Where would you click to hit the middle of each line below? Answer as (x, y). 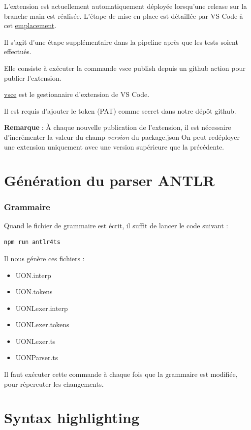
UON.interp (33, 275)
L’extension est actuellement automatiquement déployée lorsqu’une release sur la (125, 6)
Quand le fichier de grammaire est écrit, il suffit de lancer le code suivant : (116, 225)
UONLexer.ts (35, 341)
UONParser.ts (37, 357)
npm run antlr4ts (32, 242)
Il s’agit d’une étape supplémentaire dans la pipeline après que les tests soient (121, 42)
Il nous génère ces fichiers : (44, 258)
